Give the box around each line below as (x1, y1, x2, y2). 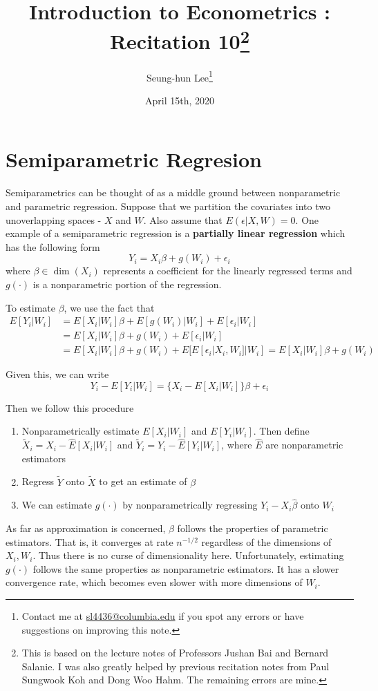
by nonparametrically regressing (122, 498, 258, 512)
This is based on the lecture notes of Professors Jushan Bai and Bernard (21, 645, 329, 660)
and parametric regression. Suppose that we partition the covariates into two (6, 199, 330, 214)
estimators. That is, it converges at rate (6, 534, 173, 549)
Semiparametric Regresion (6, 145, 262, 173)
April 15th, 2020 (144, 93, 214, 107)
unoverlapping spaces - (6, 212, 102, 227)
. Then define (253, 424, 310, 438)
